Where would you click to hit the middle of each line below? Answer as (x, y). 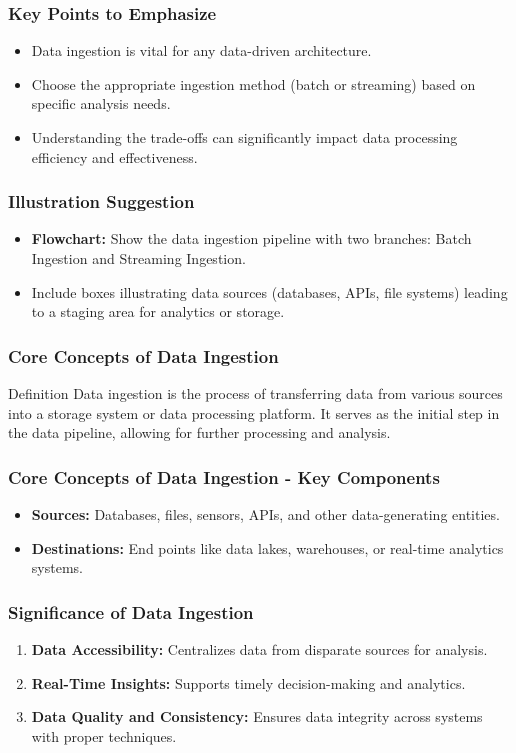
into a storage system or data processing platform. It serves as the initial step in (254, 412)
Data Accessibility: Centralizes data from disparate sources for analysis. (259, 649)
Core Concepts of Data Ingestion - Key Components (224, 476)
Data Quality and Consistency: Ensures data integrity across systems (257, 716)
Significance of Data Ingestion (131, 611)
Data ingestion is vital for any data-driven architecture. (201, 50)
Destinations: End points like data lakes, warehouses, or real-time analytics (267, 547)
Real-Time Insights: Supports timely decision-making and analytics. (248, 682)
